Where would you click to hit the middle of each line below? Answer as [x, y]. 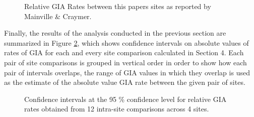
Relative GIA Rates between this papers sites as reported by [118, 6]
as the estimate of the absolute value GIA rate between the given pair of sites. [125, 82]
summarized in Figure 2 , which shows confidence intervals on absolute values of [126, 42]
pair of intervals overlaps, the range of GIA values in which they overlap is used [127, 72]
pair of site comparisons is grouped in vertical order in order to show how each [125, 62]
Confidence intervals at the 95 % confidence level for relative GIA [125, 99]
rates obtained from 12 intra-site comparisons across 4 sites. [117, 109]
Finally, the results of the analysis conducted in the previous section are [115, 33]
